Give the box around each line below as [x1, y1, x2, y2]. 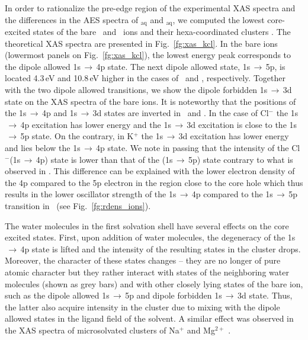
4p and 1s [42, 107, 78, 119]
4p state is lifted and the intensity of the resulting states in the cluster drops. [20, 242, 301, 255]
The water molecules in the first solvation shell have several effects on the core [5, 219, 289, 232]
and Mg [187, 323, 215, 336]
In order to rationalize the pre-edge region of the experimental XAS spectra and [5, 2, 296, 14]
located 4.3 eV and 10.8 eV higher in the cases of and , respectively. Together [5, 72, 286, 84]
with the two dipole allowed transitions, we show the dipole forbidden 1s [5, 84, 268, 96]
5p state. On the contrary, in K [20, 130, 134, 142]
